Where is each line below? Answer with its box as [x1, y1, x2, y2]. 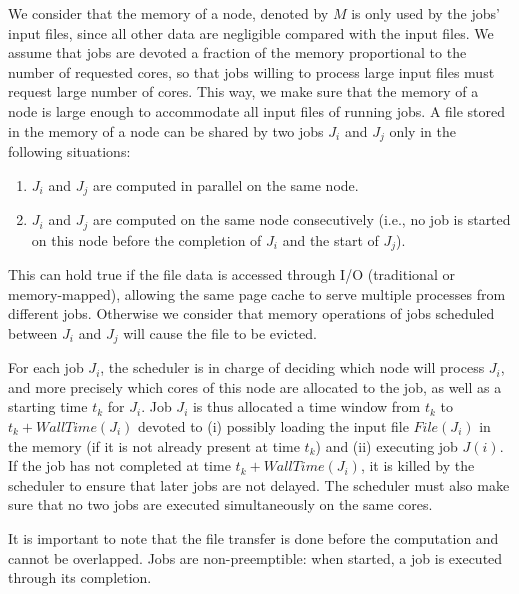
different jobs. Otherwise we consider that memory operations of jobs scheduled [8, 303, 495, 324]
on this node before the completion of [31, 229, 262, 250]
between [8, 322, 58, 343]
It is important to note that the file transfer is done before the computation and [8, 527, 499, 548]
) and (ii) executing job [315, 435, 458, 456]
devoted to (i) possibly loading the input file [138, 415, 409, 436]
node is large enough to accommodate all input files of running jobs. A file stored [8, 100, 506, 121]
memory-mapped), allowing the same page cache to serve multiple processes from [8, 283, 506, 304]
